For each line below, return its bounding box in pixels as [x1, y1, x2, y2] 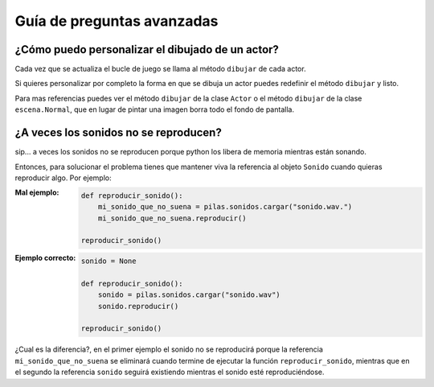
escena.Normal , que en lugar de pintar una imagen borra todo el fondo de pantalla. [14, 105, 295, 114]
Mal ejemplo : [14, 187, 59, 197]
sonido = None [80, 257, 137, 266]
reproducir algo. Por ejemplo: [14, 173, 112, 183]
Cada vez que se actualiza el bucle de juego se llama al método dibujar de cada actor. [14, 64, 306, 74]
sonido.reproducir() [97, 302, 179, 311]
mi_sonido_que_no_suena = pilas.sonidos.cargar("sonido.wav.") [97, 202, 353, 212]
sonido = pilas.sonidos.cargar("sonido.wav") [97, 290, 280, 299]
